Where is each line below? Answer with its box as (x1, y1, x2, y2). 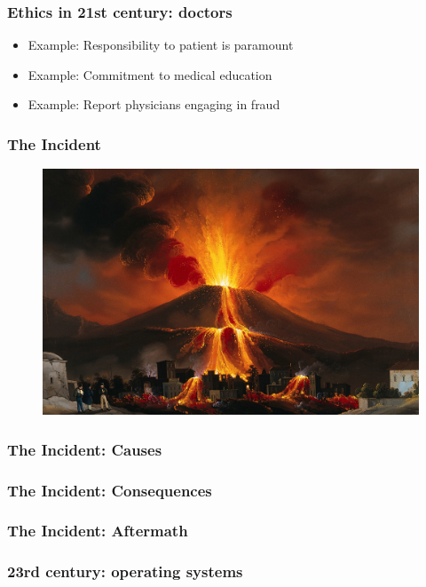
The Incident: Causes (7, 438, 162, 460)
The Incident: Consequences (7, 479, 212, 501)
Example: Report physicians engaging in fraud (28, 95, 280, 114)
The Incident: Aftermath (7, 520, 188, 542)
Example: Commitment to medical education (28, 65, 272, 83)
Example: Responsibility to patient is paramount (28, 36, 294, 54)
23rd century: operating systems (7, 560, 243, 583)
